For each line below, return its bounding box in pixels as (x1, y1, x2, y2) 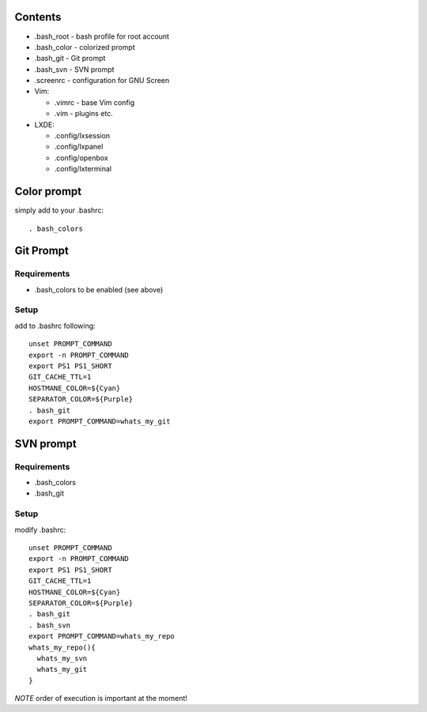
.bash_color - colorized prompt (34, 42, 136, 51)
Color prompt (14, 185, 82, 198)
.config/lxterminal (54, 164, 112, 174)
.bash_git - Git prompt (34, 54, 106, 63)
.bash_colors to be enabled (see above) (34, 284, 164, 294)
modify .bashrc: (14, 525, 66, 534)
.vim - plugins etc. (54, 109, 114, 119)
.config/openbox (54, 153, 108, 162)
